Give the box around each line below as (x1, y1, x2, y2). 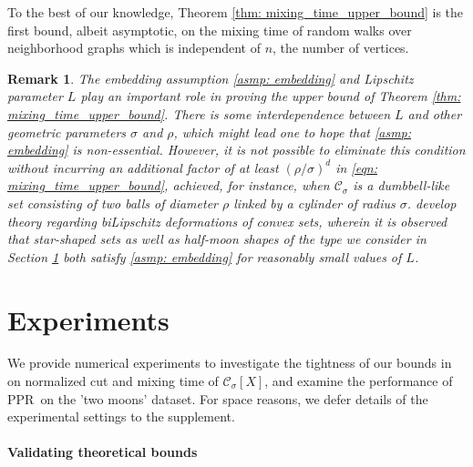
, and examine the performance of (264, 371, 453, 391)
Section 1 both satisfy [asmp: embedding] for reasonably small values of (7, 247, 402, 266)
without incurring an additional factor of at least (7, 157, 279, 177)
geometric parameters (7, 122, 127, 141)
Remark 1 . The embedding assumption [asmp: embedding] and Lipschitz (7, 68, 414, 87)
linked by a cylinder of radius (233, 193, 396, 212)
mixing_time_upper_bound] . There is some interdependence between (7, 104, 391, 123)
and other (407, 104, 462, 123)
